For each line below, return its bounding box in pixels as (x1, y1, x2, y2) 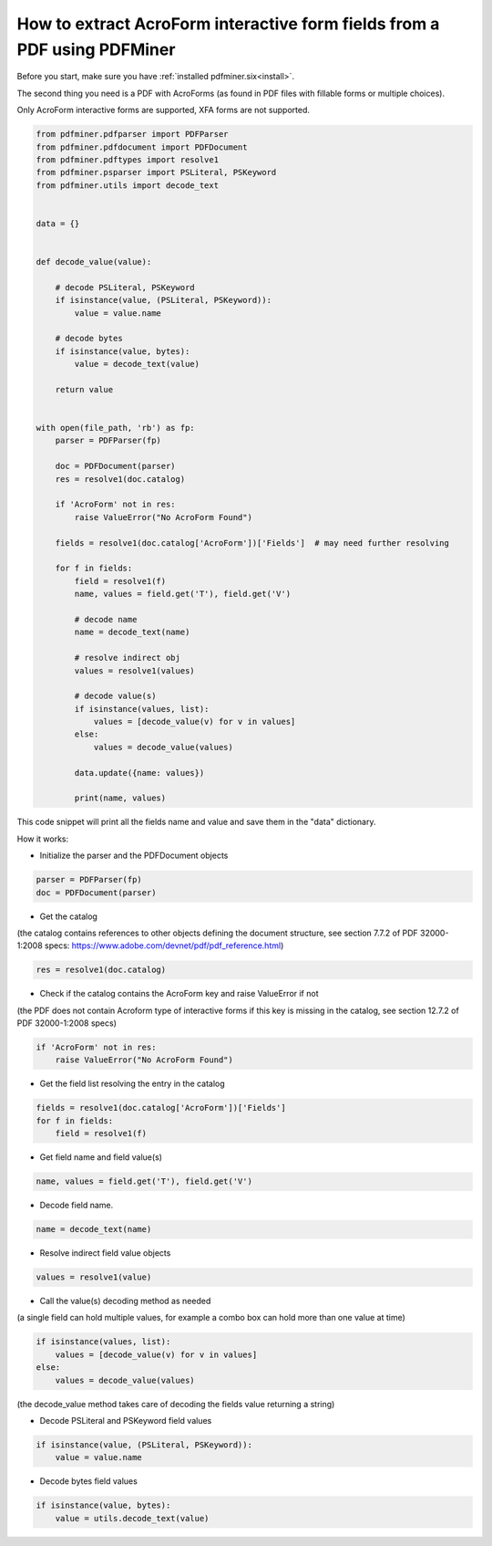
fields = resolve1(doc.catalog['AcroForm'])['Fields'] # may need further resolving (55, 538, 450, 548)
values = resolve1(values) (74, 665, 195, 675)
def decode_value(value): (36, 256, 152, 267)
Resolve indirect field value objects (39, 1248, 171, 1259)
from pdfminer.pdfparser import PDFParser (36, 129, 229, 140)
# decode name (74, 614, 138, 624)
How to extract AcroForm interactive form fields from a (16, 14, 440, 34)
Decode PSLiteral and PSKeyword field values (39, 1415, 212, 1426)
